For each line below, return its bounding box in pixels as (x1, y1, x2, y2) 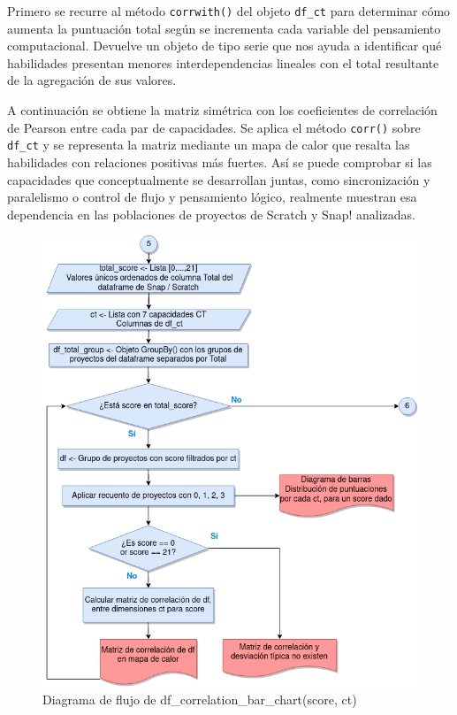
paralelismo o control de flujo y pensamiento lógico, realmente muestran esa (7, 188, 417, 206)
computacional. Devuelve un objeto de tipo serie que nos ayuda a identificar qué (7, 36, 442, 55)
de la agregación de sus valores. (7, 71, 177, 89)
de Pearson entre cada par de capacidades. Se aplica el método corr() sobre (7, 118, 421, 136)
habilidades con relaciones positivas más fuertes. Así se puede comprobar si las (7, 152, 432, 171)
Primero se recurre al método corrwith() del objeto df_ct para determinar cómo (7, 2, 451, 19)
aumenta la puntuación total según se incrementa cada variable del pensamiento (7, 19, 441, 37)
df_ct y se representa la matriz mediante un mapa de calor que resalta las (7, 135, 410, 154)
